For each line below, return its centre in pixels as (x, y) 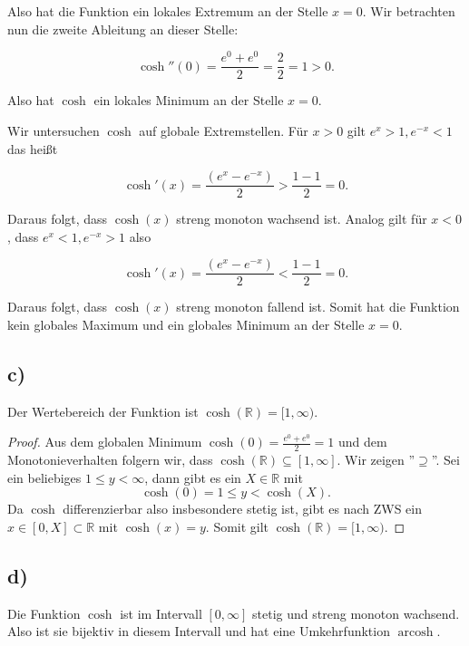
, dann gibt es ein (193, 477)
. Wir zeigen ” (376, 460)
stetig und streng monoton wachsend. (356, 613)
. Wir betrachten (409, 11)
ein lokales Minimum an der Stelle (189, 100)
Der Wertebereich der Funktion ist (103, 411)
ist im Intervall (161, 613)
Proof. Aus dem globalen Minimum (105, 442)
